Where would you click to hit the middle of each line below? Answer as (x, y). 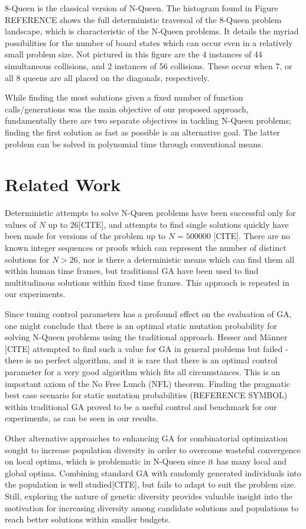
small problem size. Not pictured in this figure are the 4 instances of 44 (134, 54)
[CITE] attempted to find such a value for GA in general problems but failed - (147, 348)
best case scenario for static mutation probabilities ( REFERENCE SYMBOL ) (146, 395)
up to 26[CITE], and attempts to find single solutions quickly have (168, 224)
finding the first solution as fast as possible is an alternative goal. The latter (142, 132)
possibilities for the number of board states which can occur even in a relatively (149, 42)
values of (20, 224)
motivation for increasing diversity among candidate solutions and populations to (152, 507)
